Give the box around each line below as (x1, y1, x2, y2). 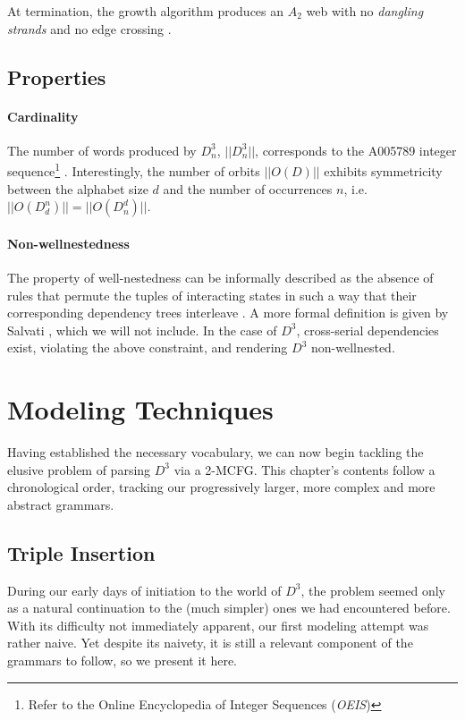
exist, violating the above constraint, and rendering (7, 338, 288, 357)
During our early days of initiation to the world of (7, 580, 282, 599)
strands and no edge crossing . (7, 19, 172, 38)
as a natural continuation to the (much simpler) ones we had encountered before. (7, 598, 451, 617)
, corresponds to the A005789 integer (255, 140, 457, 159)
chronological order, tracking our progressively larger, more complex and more (7, 478, 435, 496)
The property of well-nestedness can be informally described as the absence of (7, 268, 434, 286)
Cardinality (7, 106, 79, 125)
